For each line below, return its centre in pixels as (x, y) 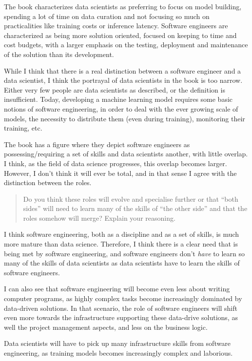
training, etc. (23, 128)
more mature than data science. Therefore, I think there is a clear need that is (121, 244)
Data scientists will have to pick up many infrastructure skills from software (117, 343)
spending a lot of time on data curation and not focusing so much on (107, 16)
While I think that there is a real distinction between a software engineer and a (123, 70)
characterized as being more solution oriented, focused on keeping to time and (120, 35)
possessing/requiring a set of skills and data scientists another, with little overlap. (126, 154)
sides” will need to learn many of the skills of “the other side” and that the (135, 208)
